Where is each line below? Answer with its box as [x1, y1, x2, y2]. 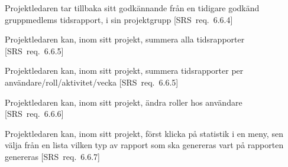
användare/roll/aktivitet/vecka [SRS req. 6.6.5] [5, 76, 179, 88]
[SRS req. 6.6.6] [5, 107, 64, 120]
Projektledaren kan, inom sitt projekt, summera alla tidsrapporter [5, 33, 245, 45]
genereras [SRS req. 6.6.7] [5, 150, 101, 162]
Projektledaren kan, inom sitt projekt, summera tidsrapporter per [5, 64, 244, 77]
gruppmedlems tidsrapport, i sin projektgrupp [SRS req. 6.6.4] [5, 13, 233, 25]
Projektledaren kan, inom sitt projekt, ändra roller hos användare [5, 96, 242, 108]
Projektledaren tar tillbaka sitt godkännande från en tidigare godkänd [5, 2, 260, 14]
